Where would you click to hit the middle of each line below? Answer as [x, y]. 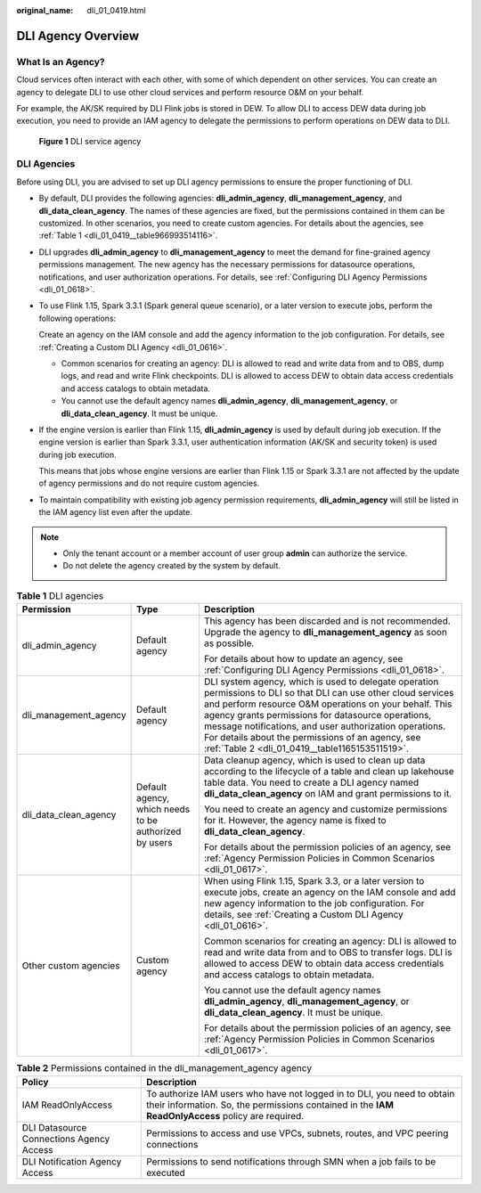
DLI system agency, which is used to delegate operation [321, 682]
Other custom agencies [71, 966]
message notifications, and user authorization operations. [325, 726]
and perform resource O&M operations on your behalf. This [328, 704]
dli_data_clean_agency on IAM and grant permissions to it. [328, 794]
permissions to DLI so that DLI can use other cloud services [329, 693]
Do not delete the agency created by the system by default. [171, 566]
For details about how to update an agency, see [303, 659]
